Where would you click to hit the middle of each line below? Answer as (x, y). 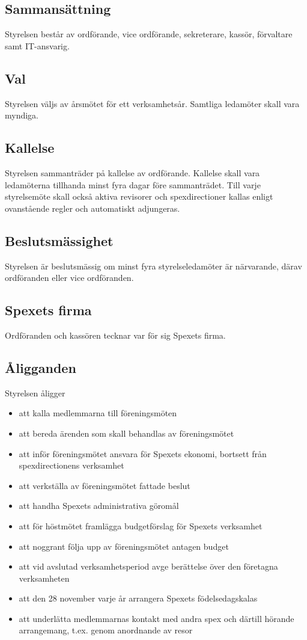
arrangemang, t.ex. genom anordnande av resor (106, 630)
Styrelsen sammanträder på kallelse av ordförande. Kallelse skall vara (132, 172)
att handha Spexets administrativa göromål (99, 506)
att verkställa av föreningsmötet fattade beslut (105, 485)
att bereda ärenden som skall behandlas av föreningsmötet (126, 433)
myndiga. (22, 115)
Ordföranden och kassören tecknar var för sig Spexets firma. (115, 335)
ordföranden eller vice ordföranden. (69, 278)
